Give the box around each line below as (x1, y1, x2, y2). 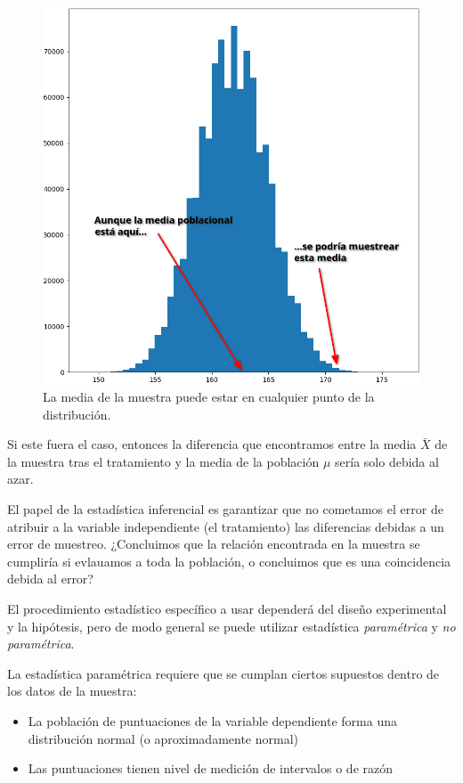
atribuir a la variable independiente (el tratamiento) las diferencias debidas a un (7, 517, 444, 535)
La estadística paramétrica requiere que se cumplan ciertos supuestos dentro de (7, 664, 440, 682)
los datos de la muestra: (7, 681, 137, 700)
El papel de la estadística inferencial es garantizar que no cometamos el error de (7, 500, 443, 518)
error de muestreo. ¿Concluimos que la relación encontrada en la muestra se (7, 534, 420, 553)
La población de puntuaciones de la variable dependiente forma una (28, 711, 397, 730)
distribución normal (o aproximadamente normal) (28, 729, 299, 747)
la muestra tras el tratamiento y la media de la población (7, 452, 320, 470)
